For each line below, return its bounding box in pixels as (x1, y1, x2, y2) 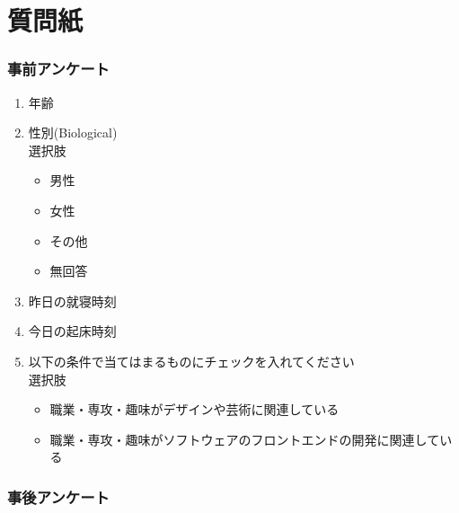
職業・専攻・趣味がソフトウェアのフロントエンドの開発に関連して (49, 429, 440, 448)
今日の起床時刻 (28, 322, 117, 341)
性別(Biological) (28, 123, 118, 142)
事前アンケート (7, 57, 110, 80)
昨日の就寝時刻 (28, 291, 117, 310)
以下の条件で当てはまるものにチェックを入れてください (28, 351, 355, 370)
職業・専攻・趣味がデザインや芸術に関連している (49, 400, 340, 419)
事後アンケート (7, 485, 110, 508)
